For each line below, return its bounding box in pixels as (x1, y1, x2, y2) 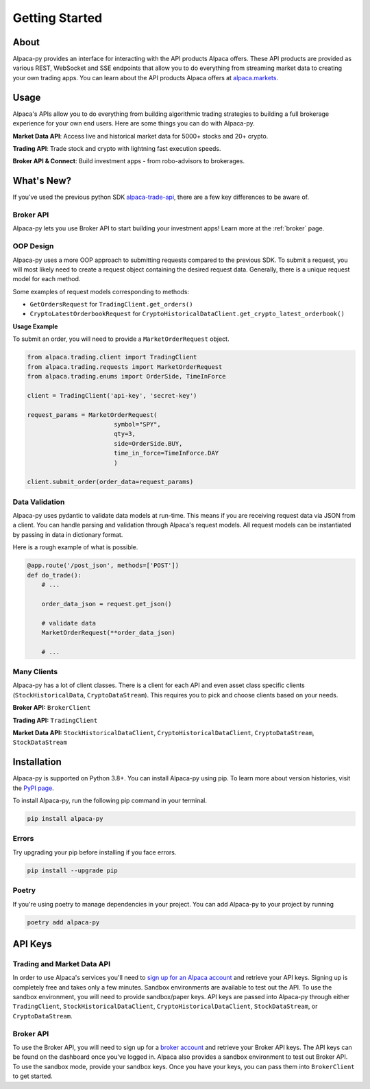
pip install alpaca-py (27, 815, 103, 823)
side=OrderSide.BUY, (113, 440, 183, 447)
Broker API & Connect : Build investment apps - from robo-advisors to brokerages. (12, 157, 245, 165)
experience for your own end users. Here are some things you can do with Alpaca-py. (12, 119, 255, 128)
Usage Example (12, 322, 58, 331)
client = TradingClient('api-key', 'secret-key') (27, 392, 197, 399)
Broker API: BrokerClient (12, 704, 91, 712)
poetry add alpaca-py (27, 918, 100, 926)
